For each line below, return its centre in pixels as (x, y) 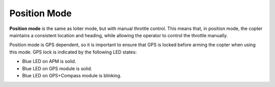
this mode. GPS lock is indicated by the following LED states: (73, 52)
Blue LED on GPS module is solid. (57, 68)
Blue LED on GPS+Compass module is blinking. (72, 75)
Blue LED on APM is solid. (49, 62)
